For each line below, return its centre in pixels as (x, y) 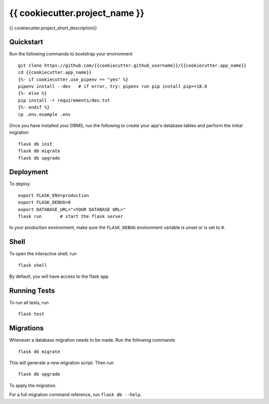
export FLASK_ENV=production (54, 195)
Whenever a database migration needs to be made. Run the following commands (92, 340)
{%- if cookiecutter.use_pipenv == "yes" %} (73, 79)
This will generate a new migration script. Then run (62, 363)
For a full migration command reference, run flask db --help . (75, 395)
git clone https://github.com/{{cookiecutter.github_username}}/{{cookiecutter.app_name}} (132, 65)
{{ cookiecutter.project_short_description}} (53, 28)
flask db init (35, 144)
